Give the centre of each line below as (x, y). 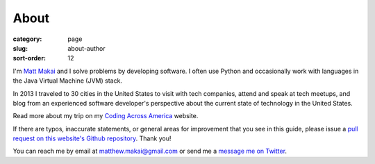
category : (27, 39)
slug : (20, 48)
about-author (86, 48)
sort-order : (30, 58)
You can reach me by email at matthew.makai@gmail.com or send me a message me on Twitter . (150, 151)
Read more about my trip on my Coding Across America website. (106, 116)
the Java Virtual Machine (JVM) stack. (68, 81)
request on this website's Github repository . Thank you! (92, 138)
